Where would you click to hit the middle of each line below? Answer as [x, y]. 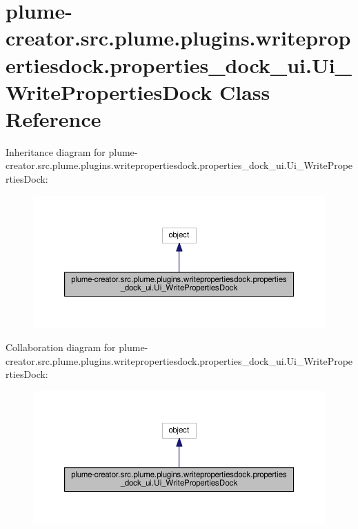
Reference [53, 118]
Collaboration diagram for [61, 347]
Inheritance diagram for [56, 151]
